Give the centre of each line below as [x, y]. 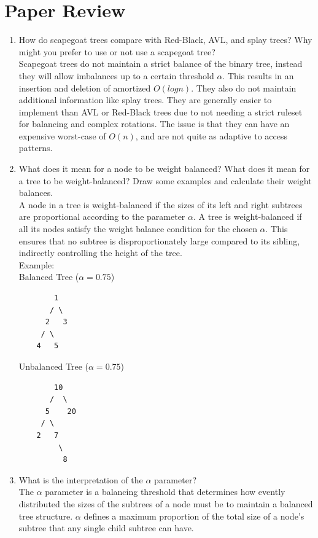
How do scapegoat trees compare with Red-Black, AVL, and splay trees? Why [165, 40]
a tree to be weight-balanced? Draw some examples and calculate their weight [165, 180]
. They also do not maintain [244, 88]
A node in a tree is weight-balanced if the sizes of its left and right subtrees [161, 204]
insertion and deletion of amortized [85, 88]
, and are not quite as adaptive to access [211, 135]
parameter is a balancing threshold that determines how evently [165, 492]
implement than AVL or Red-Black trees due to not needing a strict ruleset [161, 111]
